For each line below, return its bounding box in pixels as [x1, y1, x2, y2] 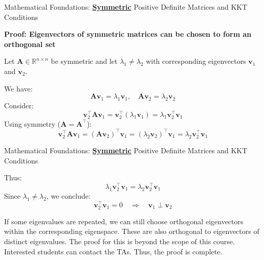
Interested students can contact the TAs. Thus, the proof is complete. [4, 246, 223, 256]
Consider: [4, 100, 34, 110]
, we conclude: [46, 191, 91, 201]
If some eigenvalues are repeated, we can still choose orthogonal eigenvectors [4, 216, 244, 226]
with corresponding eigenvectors [146, 56, 246, 66]
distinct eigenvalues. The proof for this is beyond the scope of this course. [4, 236, 235, 247]
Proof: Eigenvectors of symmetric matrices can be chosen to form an [4, 29, 252, 39]
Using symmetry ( [4, 118, 61, 129]
